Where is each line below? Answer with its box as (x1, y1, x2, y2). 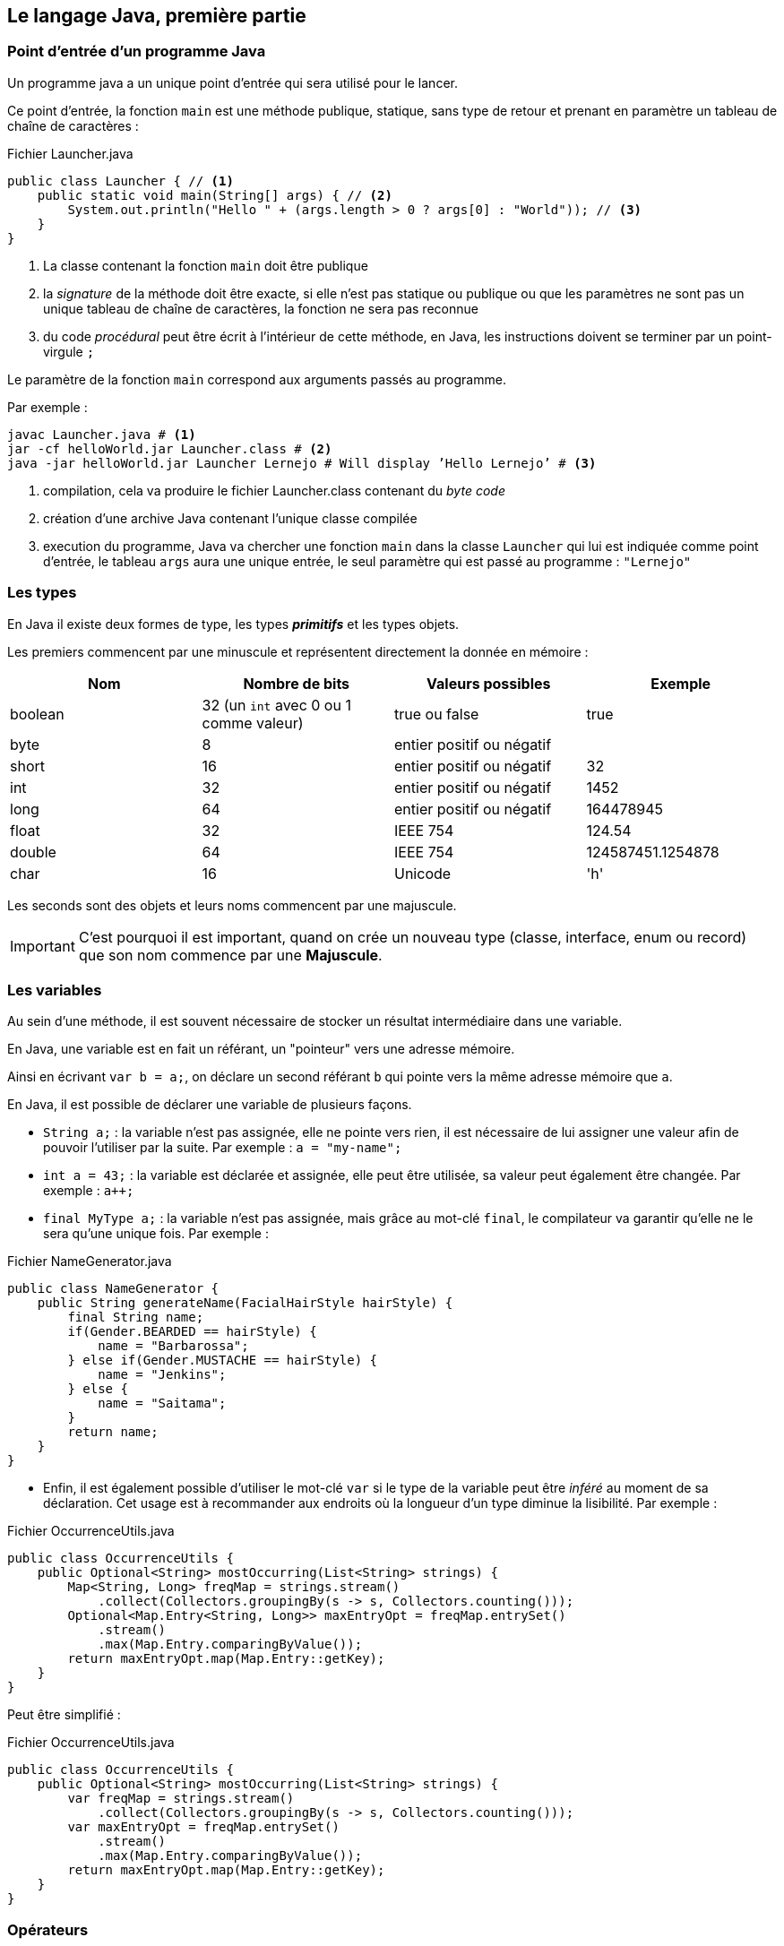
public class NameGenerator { (7, 1281, 220, 1296)
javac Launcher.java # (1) (7, 426, 196, 442)
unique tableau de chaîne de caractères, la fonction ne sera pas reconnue (43, 300, 478, 316)
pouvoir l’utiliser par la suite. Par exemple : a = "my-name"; (43, 1140, 402, 1156)
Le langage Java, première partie (7, 4, 306, 27)
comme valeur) (202, 713, 304, 732)
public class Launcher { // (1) (7, 173, 234, 188)
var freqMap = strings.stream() (67, 1791, 295, 1806)
